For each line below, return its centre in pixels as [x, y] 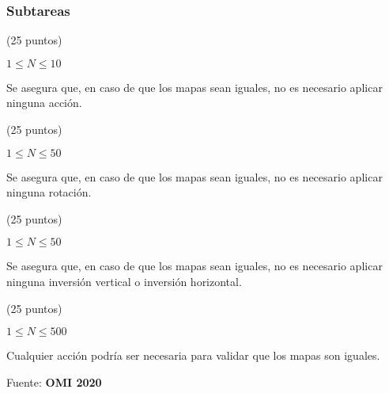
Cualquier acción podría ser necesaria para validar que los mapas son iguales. [193, 355]
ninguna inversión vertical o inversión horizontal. [124, 281]
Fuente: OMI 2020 [54, 382]
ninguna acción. [44, 103]
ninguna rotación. [49, 192]
